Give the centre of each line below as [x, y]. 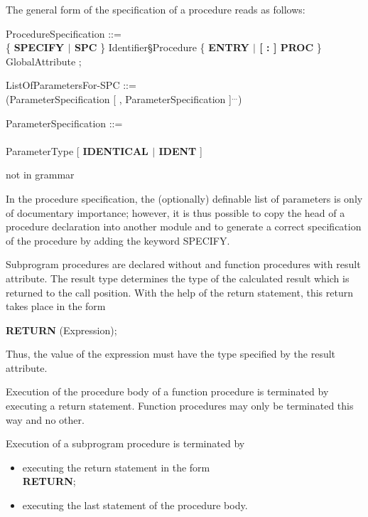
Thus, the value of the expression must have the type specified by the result [171, 354]
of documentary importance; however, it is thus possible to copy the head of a [175, 212]
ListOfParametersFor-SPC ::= [71, 85]
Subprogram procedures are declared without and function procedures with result [183, 264]
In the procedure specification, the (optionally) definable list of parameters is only [184, 198]
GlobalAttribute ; [44, 61]
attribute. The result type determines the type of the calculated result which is [178, 278]
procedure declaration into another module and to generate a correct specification [184, 226]
